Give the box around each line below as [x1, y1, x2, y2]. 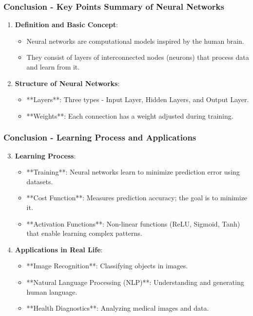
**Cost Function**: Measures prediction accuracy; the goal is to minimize [26, 193, 248, 203]
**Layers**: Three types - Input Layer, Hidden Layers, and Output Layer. [26, 94, 249, 105]
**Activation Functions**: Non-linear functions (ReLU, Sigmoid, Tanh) [26, 218, 240, 228]
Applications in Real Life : [15, 244, 103, 254]
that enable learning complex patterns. [26, 228, 142, 238]
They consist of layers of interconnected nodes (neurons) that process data [26, 52, 249, 62]
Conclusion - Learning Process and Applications [3, 131, 196, 143]
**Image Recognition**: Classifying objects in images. [26, 261, 188, 271]
